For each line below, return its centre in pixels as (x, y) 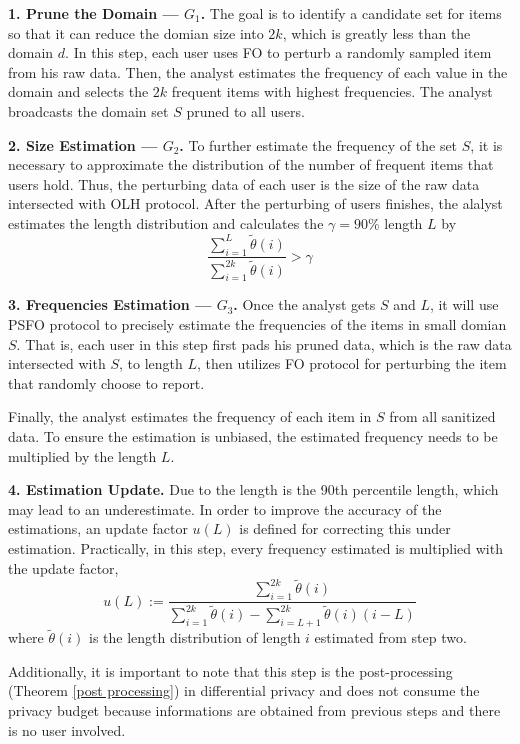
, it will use (464, 304)
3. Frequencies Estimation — (110, 304)
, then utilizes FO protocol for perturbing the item (351, 363)
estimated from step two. (390, 637)
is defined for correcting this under (345, 528)
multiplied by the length (82, 455)
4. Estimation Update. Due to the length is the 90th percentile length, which (253, 489)
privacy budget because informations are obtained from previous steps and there (254, 710)
